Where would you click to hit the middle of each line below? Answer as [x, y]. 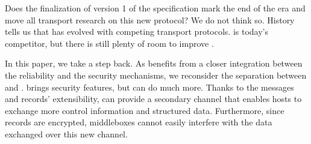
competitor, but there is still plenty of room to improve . [109, 43]
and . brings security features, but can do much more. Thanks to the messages [149, 87]
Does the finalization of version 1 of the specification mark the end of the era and [155, 8]
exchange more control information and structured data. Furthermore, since [145, 110]
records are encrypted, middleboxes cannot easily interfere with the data [139, 122]
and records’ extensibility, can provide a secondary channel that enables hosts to [153, 99]
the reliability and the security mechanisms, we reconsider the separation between [156, 75]
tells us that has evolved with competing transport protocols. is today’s [137, 31]
